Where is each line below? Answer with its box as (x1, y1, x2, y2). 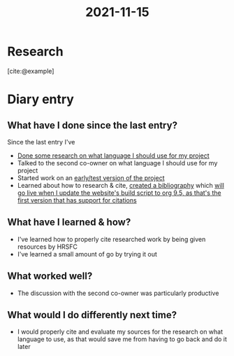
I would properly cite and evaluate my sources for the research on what (17, 327, 224, 336)
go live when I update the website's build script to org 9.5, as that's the (17, 189, 221, 197)
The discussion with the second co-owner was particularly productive (17, 289, 219, 297)
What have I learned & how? (7, 217, 131, 228)
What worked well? (7, 271, 93, 282)
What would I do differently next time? (7, 309, 177, 321)
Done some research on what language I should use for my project (17, 151, 210, 160)
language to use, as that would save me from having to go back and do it (17, 335, 227, 343)
